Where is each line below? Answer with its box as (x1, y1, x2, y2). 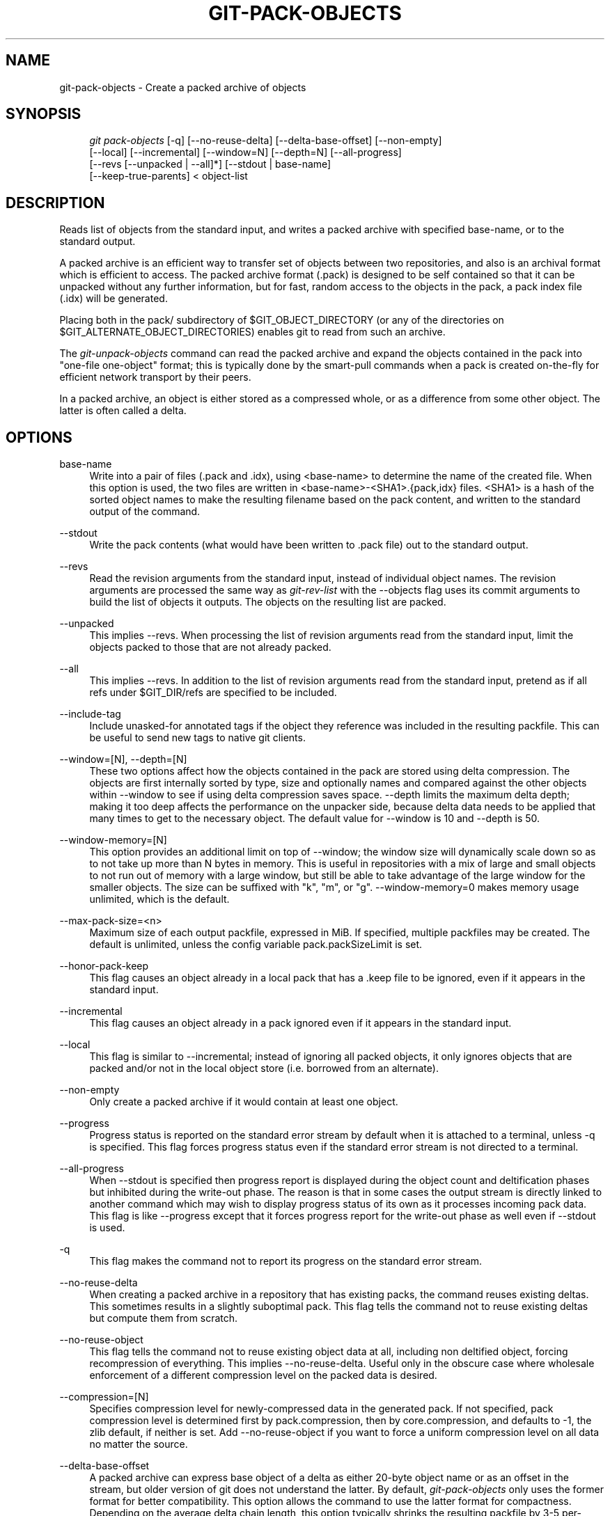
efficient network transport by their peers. (59, 371, 251, 384)
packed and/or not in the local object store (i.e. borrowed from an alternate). (89, 1062, 439, 1075)
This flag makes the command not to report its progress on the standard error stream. (89, 1255, 483, 1268)
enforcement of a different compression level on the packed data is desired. (89, 1369, 437, 1382)
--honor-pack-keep (59, 960, 149, 972)
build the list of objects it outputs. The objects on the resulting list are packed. (89, 596, 446, 608)
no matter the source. (89, 1438, 188, 1451)
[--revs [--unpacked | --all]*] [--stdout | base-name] (89, 158, 331, 171)
